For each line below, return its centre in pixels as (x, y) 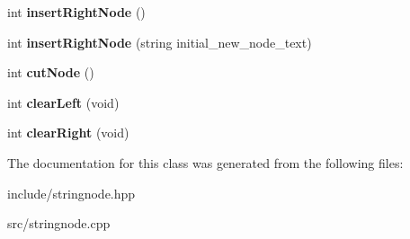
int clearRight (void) (68, 133)
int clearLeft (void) (63, 102)
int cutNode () (51, 72)
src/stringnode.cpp (59, 223)
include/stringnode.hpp (71, 193)
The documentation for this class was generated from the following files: (205, 162)
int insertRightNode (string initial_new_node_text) (160, 42)
